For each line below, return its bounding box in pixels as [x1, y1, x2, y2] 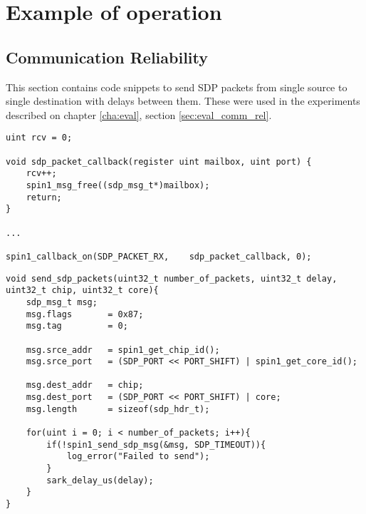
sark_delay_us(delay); [46, 475, 154, 485]
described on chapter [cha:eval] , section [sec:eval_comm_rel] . [6, 107, 272, 122]
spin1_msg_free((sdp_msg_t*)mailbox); [26, 180, 210, 190]
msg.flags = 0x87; [26, 309, 144, 319]
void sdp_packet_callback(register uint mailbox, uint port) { [6, 156, 312, 167]
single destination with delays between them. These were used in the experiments [6, 93, 360, 108]
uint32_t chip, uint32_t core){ [6, 285, 159, 296]
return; [26, 192, 62, 202]
